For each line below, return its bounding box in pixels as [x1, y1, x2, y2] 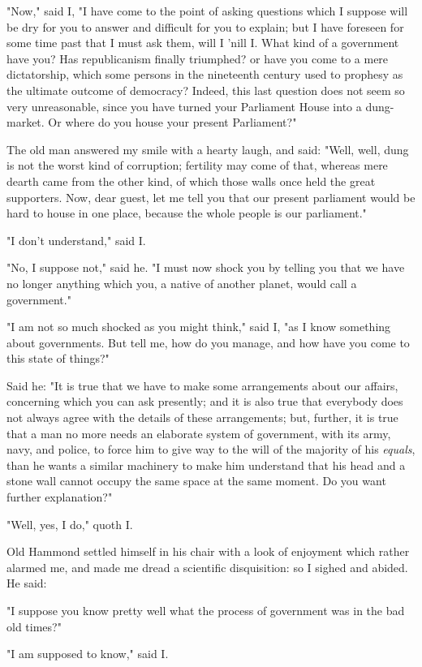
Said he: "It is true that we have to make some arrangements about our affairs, [6, 377, 398, 394]
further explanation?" [6, 488, 113, 506]
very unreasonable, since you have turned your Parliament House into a [6, 97, 362, 114]
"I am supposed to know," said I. [6, 645, 169, 662]
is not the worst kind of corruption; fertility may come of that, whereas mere [6, 157, 388, 174]
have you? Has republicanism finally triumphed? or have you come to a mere [6, 49, 389, 67]
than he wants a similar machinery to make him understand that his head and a [6, 456, 406, 473]
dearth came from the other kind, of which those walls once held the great [6, 172, 376, 189]
